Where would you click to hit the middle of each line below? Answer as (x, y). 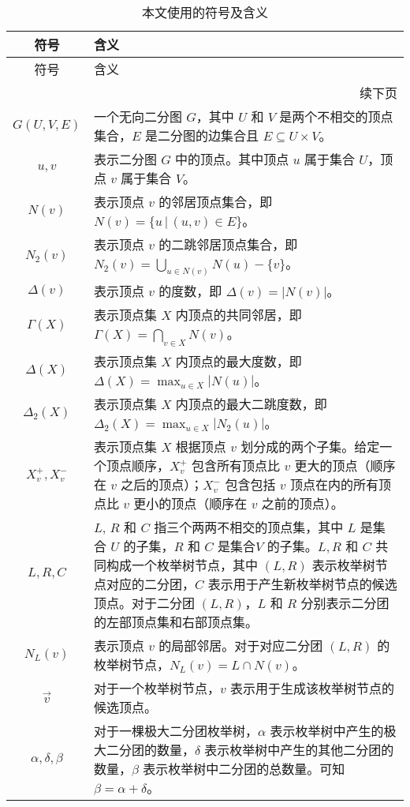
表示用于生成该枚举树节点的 (312, 688)
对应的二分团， (150, 584)
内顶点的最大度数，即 (239, 361)
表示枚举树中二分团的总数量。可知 (244, 768)
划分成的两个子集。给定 (310, 446)
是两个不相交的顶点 (336, 116)
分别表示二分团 (345, 602)
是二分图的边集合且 (202, 135)
